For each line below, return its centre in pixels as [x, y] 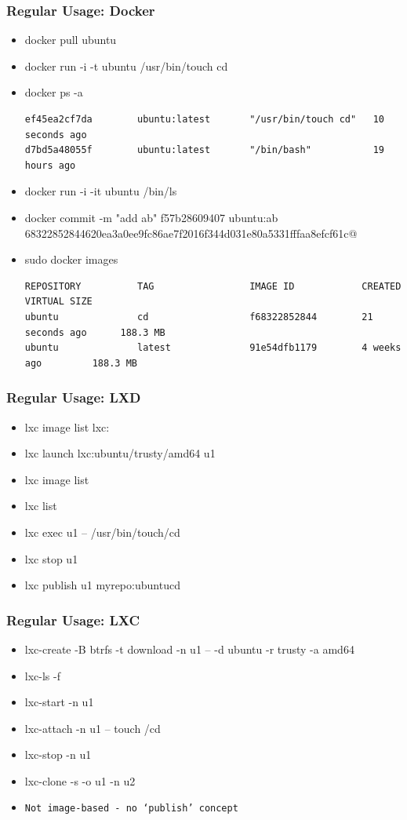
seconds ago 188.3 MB [95, 332]
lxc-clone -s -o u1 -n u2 [80, 780]
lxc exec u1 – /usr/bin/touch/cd [102, 532]
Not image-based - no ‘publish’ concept [131, 809]
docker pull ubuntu [71, 40]
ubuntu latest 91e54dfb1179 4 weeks [213, 348]
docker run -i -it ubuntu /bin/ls [101, 191]
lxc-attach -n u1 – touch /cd [93, 728]
